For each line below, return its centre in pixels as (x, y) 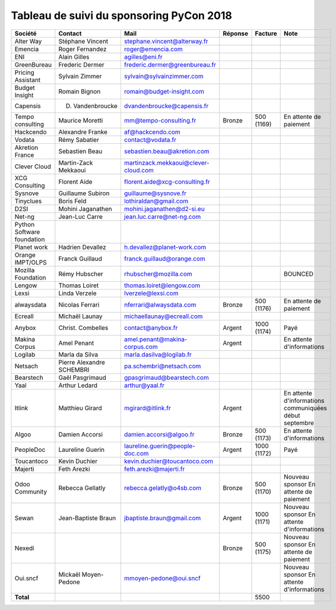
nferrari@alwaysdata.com (160, 304)
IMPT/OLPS (31, 262)
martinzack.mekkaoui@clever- (167, 162)
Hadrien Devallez (82, 247)
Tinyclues (28, 201)
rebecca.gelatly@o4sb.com (163, 488)
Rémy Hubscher (81, 273)
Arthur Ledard (78, 385)
